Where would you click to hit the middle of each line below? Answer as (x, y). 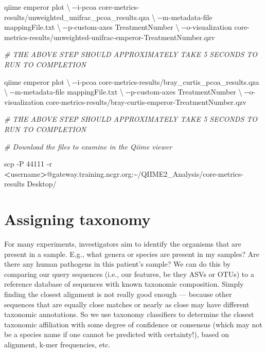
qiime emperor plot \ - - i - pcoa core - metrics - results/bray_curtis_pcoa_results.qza (132, 81)
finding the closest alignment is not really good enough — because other (118, 294)
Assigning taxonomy (77, 219)
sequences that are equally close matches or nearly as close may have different (127, 304)
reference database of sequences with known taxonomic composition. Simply (124, 284)
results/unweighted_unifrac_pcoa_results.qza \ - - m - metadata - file (108, 17)
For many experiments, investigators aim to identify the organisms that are (123, 244)
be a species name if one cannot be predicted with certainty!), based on (117, 334)
